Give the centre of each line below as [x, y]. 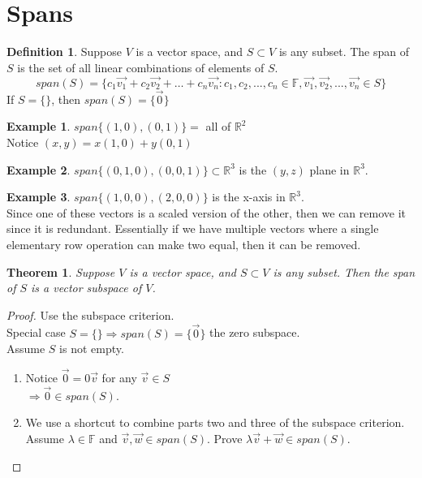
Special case [36, 332]
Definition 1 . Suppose [65, 52]
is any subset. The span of [344, 52]
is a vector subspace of [86, 288]
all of [218, 126]
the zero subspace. [255, 332]
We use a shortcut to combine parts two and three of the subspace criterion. [215, 422]
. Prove [225, 438]
